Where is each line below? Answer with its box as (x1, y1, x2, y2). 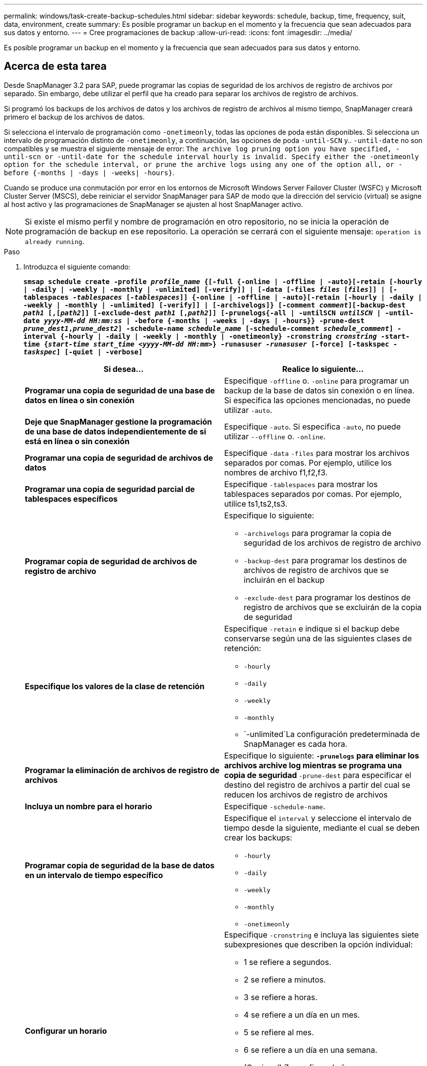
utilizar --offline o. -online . (224, 431, 326, 441)
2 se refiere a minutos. (244, 974, 326, 984)
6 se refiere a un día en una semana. (244, 1045, 378, 1055)
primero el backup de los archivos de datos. (4, 112, 145, 121)
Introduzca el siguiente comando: (23, 262, 131, 271)
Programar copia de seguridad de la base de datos (25, 861, 214, 871)
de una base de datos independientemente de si (25, 426, 206, 436)
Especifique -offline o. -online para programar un (224, 375, 409, 386)
